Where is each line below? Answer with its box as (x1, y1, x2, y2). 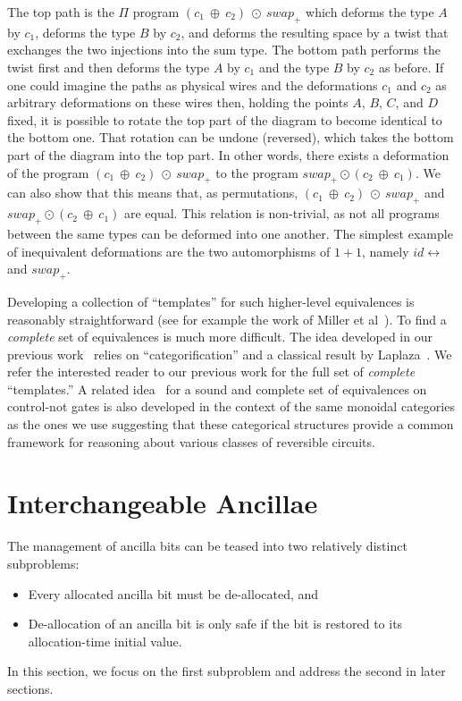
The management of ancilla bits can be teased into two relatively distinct (7, 536, 407, 555)
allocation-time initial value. (28, 631, 182, 650)
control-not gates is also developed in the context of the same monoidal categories (7, 397, 455, 416)
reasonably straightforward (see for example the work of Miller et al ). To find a (7, 309, 447, 328)
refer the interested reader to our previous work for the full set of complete (7, 362, 416, 381)
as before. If (378, 57, 444, 76)
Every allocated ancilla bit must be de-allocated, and (28, 584, 319, 603)
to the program (215, 163, 298, 182)
